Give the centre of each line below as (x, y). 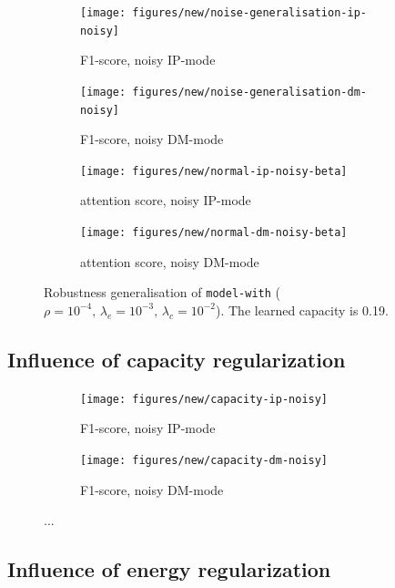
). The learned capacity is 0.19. (302, 309)
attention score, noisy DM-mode (170, 261)
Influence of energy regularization (169, 569)
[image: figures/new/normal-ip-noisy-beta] (214, 171)
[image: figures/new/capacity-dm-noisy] (204, 461)
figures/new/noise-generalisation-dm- (249, 92)
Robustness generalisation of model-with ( (162, 292)
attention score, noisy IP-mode (166, 200)
